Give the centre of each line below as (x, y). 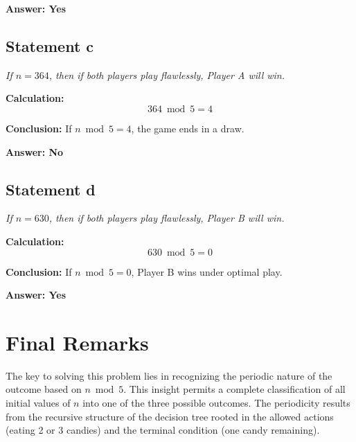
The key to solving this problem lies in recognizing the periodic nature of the (169, 375)
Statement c (50, 45)
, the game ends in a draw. (188, 128)
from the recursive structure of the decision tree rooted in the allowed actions (170, 416)
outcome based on (44, 389)
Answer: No (35, 151)
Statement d (51, 189)
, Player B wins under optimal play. (207, 271)
